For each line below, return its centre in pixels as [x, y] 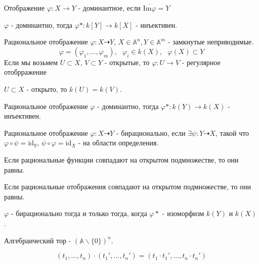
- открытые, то [127, 62]
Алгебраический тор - [38, 240]
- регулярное [201, 62]
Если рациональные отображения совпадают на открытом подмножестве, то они [128, 187]
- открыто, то [47, 89]
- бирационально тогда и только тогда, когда [79, 213]
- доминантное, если [110, 8]
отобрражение [25, 72]
